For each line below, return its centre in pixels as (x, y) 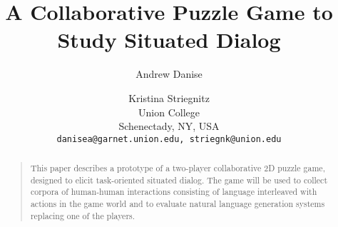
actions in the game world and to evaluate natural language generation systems (178, 204)
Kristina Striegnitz (169, 97)
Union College (169, 112)
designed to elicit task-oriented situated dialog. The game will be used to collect (179, 180)
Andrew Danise (169, 74)
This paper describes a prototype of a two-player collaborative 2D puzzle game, (178, 168)
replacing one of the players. (83, 215)
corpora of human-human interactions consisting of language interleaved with (174, 192)
